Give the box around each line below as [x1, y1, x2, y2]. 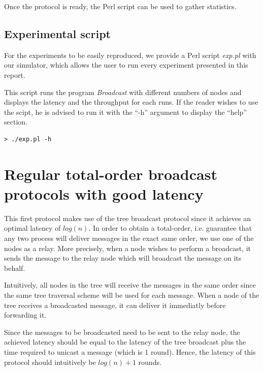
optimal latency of [4, 223, 61, 233]
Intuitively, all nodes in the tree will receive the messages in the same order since [4, 280, 256, 290]
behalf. [4, 262, 25, 273]
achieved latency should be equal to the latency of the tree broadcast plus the [4, 336, 246, 347]
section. [4, 116, 27, 127]
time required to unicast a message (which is [4, 346, 143, 357]
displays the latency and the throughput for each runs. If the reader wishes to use [4, 97, 258, 107]
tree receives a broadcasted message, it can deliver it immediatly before [4, 299, 226, 310]
